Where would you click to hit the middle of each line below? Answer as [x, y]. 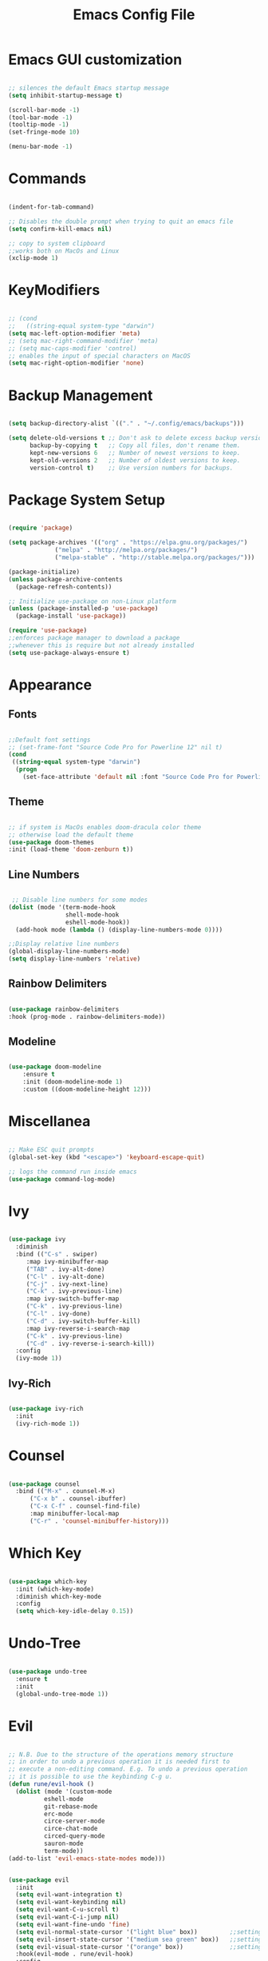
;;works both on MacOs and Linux [64, 251]
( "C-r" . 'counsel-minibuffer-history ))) [99, 1521]
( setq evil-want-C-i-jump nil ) [67, 1917]
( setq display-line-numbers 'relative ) [75, 959]
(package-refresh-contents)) [64, 587]
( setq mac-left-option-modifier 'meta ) [75, 333]
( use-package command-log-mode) [62, 1179]
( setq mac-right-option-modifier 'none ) [77, 363]
